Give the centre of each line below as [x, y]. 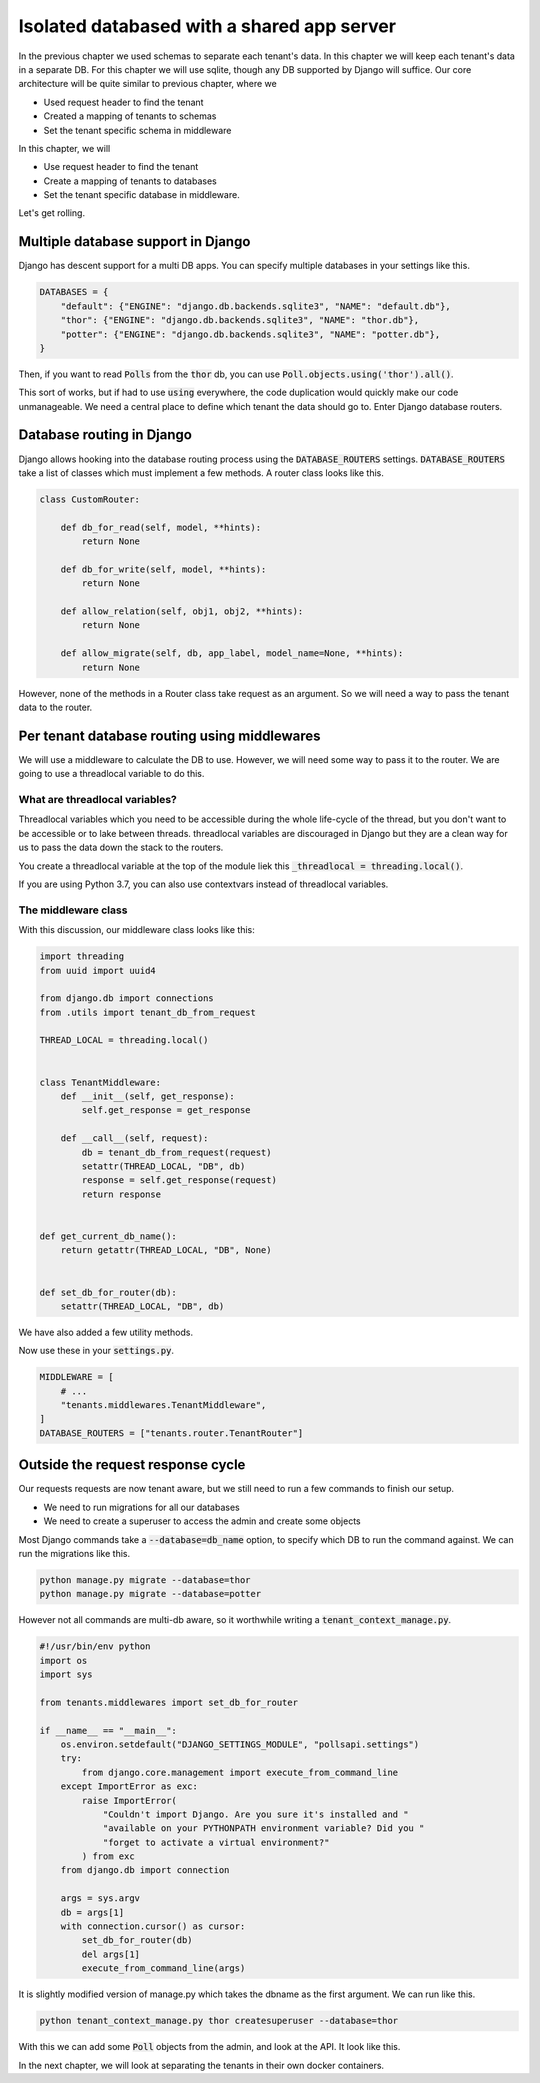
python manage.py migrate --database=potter [150, 1594]
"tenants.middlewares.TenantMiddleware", [163, 1405]
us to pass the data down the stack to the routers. [121, 847]
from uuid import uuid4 [98, 970]
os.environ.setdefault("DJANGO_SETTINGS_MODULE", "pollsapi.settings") [240, 1744]
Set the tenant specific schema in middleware [137, 130]
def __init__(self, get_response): [147, 1096]
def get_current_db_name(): [108, 1236]
